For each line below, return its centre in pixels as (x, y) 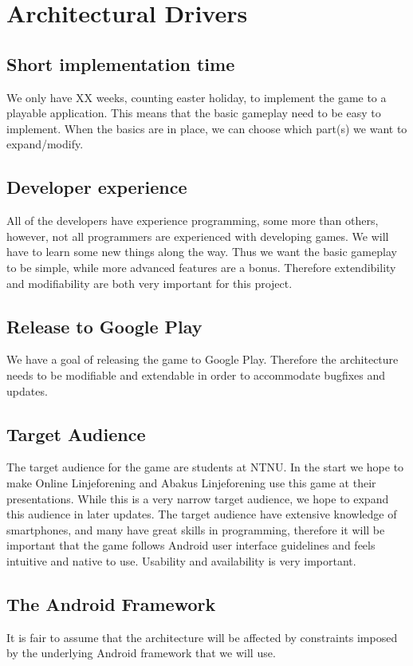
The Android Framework (111, 603)
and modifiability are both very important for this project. (149, 283)
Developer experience (97, 187)
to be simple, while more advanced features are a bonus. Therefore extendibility (201, 267)
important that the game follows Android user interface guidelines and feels (191, 545)
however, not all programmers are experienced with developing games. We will (198, 236)
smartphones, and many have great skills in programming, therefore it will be (196, 529)
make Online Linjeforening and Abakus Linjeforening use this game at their (191, 482)
